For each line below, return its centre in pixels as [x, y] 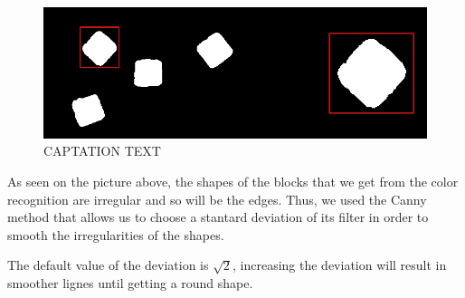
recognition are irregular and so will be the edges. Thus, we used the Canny [217, 199]
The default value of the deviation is [108, 265]
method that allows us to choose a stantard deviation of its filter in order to [218, 217]
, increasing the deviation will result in [339, 265]
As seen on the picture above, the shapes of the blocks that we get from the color [233, 181]
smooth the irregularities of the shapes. [116, 234]
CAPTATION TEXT [102, 151]
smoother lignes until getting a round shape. [130, 282]
